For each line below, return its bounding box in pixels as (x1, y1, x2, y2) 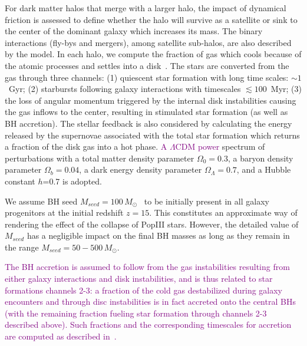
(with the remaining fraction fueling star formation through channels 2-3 (5, 307, 267, 319)
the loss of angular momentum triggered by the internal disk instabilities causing (5, 94, 296, 106)
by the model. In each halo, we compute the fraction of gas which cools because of (5, 48, 302, 60)
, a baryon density (227, 151, 293, 164)
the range (5, 240, 39, 253)
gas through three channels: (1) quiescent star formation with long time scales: (5, 71, 289, 83)
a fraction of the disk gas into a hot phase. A (5, 140, 167, 153)
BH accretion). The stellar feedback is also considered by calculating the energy (5, 117, 292, 129)
